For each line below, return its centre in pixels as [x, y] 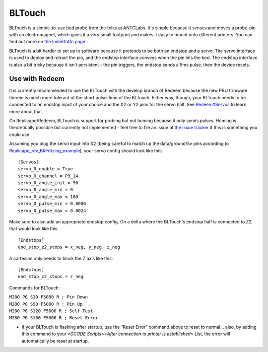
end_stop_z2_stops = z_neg [51, 277]
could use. [20, 135]
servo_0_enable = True [46, 169]
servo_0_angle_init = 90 [48, 183]
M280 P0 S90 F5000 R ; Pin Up [46, 304]
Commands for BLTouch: [34, 287]
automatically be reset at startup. [55, 341]
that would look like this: [34, 229]
